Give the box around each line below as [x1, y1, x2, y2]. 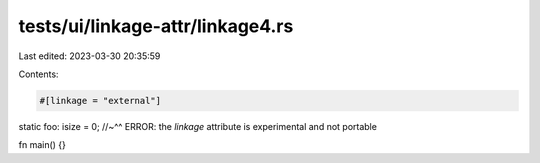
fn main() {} [18, 139, 67, 151]
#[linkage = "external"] [39, 95, 162, 106]
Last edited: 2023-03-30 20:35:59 [18, 50, 161, 62]
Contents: [18, 68, 59, 80]
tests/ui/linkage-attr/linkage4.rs [18, 15, 294, 37]
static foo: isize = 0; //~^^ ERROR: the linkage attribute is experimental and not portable [18, 120, 377, 132]
